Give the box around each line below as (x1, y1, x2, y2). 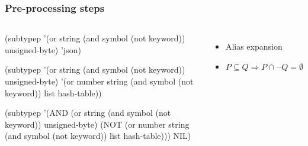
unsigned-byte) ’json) (5, 43, 81, 56)
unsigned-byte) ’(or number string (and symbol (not (5, 75, 194, 87)
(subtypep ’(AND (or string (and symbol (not (5, 106, 171, 119)
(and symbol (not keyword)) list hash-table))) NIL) (5, 129, 191, 142)
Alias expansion (225, 40, 283, 53)
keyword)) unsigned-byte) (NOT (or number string (5, 118, 190, 130)
